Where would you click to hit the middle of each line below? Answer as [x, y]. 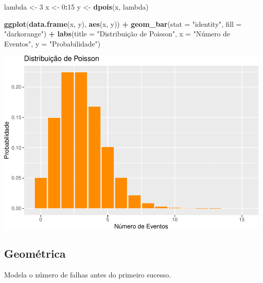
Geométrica [35, 253]
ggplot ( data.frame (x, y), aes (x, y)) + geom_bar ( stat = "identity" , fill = [123, 23]
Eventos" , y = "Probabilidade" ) [52, 43]
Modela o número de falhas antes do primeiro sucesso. [87, 275]
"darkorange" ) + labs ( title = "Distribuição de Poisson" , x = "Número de [117, 34]
